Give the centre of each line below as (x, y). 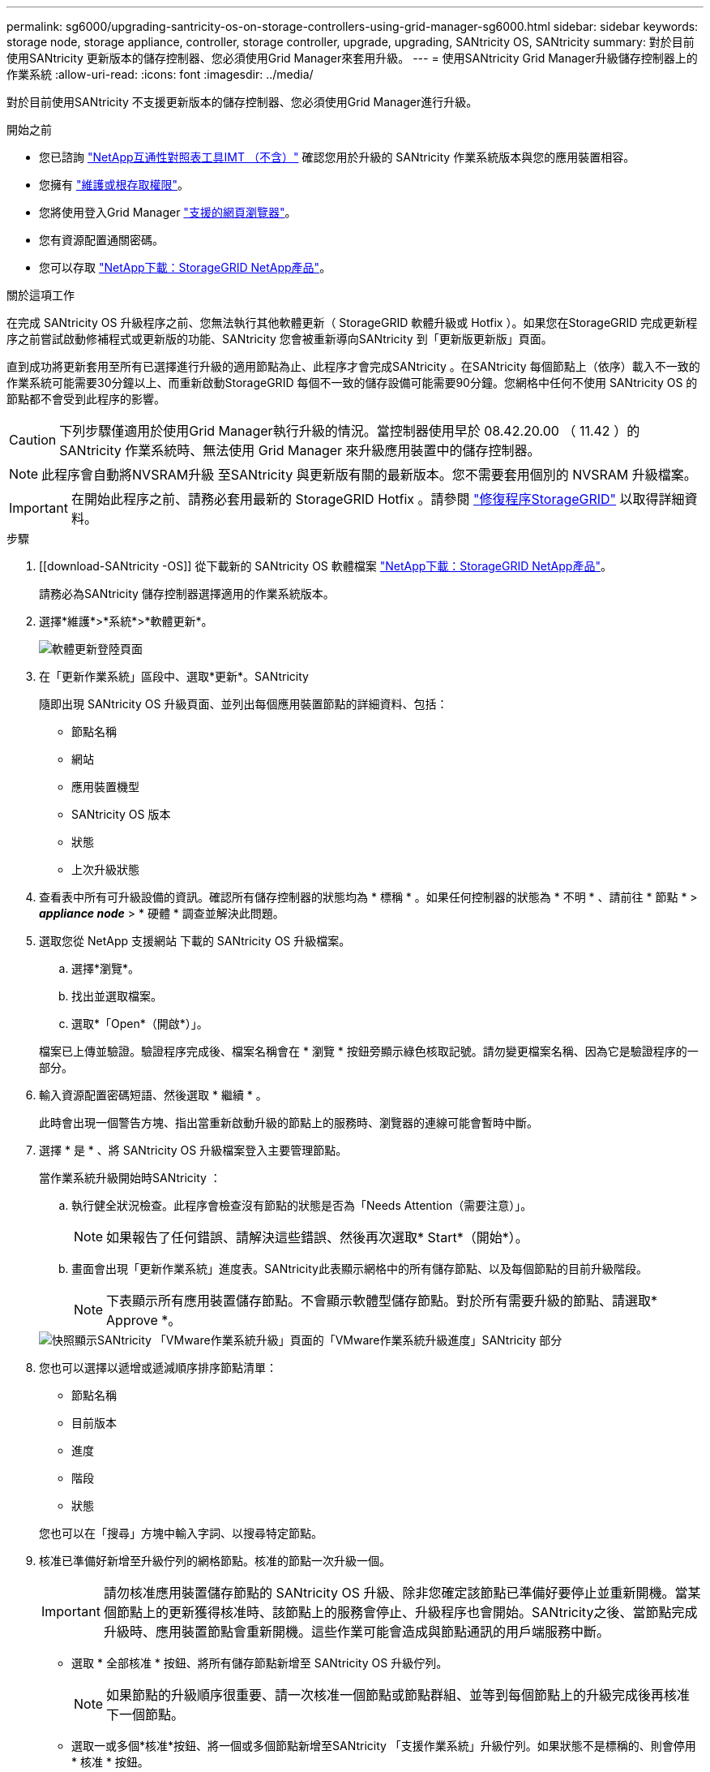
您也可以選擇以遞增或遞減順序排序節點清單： (158, 1368)
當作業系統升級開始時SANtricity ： (130, 1178)
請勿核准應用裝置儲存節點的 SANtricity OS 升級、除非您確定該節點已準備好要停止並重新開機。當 (396, 1593)
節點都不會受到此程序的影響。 (86, 399)
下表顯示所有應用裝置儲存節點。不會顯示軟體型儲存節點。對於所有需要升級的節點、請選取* (382, 1301)
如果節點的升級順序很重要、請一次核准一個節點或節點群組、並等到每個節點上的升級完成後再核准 (398, 1695)
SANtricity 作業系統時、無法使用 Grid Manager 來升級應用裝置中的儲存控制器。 (300, 450)
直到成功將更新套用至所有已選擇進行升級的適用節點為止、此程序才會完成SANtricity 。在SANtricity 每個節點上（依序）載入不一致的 (353, 366)
